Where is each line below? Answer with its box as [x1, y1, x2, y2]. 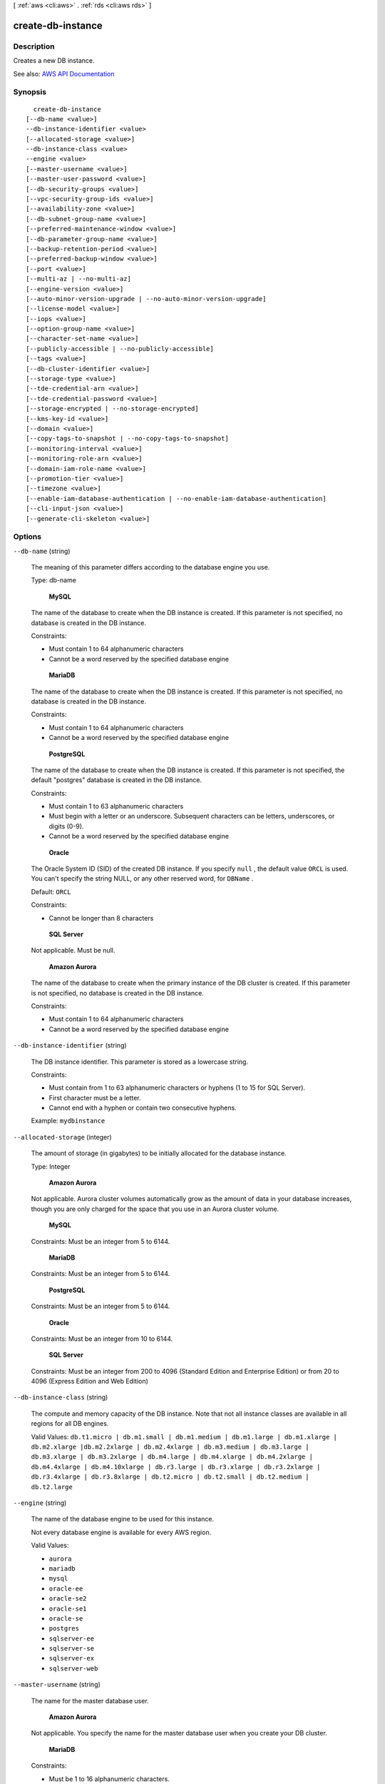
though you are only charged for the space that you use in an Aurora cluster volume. [31, 1205, 279, 1213]
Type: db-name [31, 576, 76, 584]
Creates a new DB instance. [13, 56, 95, 65]
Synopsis [13, 87, 46, 97]
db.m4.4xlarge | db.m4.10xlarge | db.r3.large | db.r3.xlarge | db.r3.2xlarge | [31, 1463, 321, 1471]
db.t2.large [31, 1483, 73, 1491]
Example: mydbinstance [31, 1117, 106, 1125]
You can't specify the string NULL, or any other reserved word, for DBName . [31, 874, 254, 883]
